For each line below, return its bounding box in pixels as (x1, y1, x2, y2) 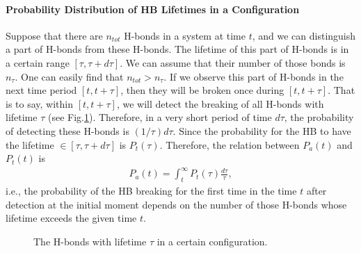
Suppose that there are (6, 28, 103, 42)
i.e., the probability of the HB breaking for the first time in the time (6, 183, 297, 198)
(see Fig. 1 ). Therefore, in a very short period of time (47, 110, 272, 124)
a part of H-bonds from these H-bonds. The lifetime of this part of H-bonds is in (6, 42, 349, 56)
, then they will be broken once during (120, 83, 284, 97)
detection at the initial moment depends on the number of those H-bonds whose (6, 197, 347, 211)
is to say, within (6, 96, 73, 111)
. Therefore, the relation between (159, 137, 300, 152)
